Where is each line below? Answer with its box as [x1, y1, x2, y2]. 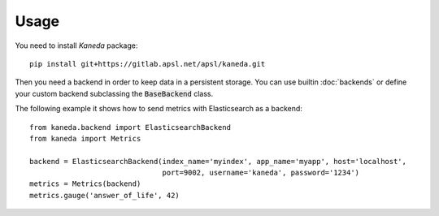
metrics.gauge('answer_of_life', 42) [29, 191, 180, 200]
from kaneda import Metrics [29, 134, 141, 143]
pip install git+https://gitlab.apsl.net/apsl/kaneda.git [29, 59, 266, 68]
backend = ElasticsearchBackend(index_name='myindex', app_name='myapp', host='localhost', [29, 157, 406, 166]
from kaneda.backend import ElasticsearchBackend [29, 123, 232, 132]
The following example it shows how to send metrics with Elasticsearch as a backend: [15, 104, 302, 114]
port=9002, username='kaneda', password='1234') [162, 168, 360, 178]
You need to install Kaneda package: [15, 41, 138, 50]
